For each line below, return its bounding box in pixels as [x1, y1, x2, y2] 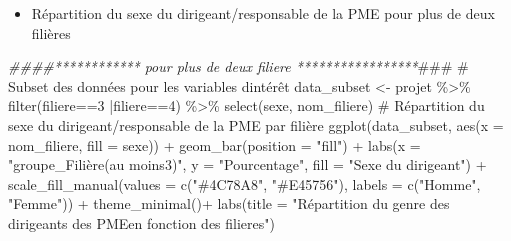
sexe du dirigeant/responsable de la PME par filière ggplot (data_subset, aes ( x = [8, 114, 504, 135]
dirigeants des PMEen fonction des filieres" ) [8, 212, 275, 233]
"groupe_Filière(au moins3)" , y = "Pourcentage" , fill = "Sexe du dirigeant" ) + [8, 154, 487, 175]
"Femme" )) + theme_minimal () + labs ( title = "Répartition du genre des [8, 193, 450, 214]
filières [31, 22, 71, 43]
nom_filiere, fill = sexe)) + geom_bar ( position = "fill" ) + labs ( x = [8, 134, 421, 155]
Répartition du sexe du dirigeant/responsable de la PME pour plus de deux [31, 3, 495, 23]
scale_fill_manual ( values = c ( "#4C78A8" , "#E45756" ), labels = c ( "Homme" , [8, 173, 481, 194]
